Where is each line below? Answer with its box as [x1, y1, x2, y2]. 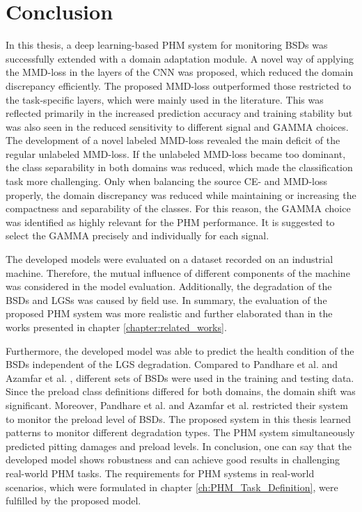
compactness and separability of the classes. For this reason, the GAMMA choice [6, 201, 351, 216]
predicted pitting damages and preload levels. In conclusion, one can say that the [6, 438, 352, 453]
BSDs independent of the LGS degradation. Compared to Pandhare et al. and [6, 357, 338, 371]
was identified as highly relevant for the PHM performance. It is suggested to [6, 214, 335, 229]
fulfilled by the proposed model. [6, 493, 141, 508]
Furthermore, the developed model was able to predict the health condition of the [6, 343, 354, 358]
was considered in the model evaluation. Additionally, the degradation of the [6, 279, 332, 294]
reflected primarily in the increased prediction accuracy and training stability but [6, 106, 353, 120]
